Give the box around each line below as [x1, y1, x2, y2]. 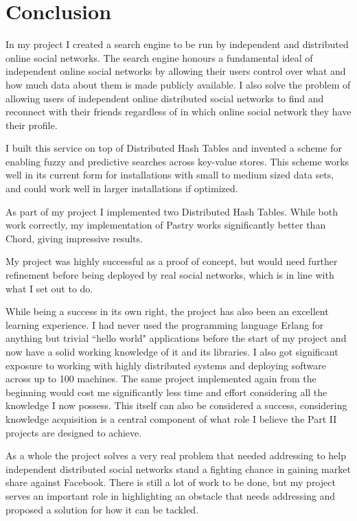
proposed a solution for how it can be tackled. [5, 502, 199, 516]
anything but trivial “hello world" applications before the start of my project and [5, 331, 347, 345]
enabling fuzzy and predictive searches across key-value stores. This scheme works [5, 154, 349, 168]
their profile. [5, 117, 58, 132]
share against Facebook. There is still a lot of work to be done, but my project [5, 475, 336, 489]
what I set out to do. [5, 281, 93, 295]
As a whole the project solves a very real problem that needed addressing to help [5, 448, 346, 463]
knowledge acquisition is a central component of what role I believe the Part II [5, 411, 337, 426]
